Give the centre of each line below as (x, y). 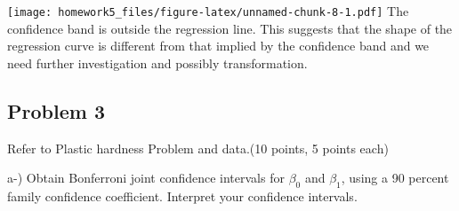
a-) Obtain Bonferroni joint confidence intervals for (146, 178)
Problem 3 (56, 110)
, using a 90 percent (395, 178)
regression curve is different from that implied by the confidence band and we (218, 46)
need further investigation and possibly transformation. (157, 63)
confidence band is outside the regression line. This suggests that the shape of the (230, 28)
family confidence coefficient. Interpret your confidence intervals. (182, 196)
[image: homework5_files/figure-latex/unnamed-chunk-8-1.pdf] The (208, 11)
